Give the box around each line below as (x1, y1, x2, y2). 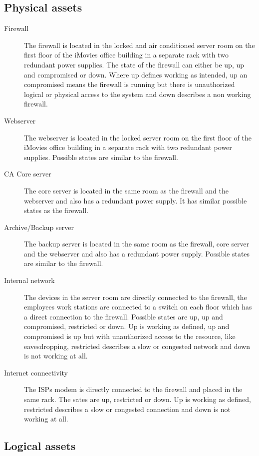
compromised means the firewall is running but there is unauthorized (24, 79, 235, 89)
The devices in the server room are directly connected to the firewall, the (24, 291, 247, 302)
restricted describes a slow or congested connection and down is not (24, 403, 231, 414)
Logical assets (4, 438, 76, 453)
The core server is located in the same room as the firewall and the (24, 185, 229, 195)
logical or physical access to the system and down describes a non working (24, 88, 251, 99)
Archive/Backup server (4, 221, 74, 232)
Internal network (4, 275, 55, 285)
